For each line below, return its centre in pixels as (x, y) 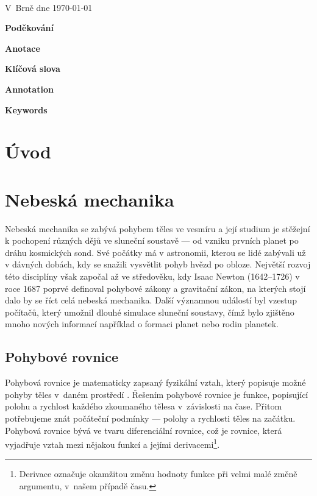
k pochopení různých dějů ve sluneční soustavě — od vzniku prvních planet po (152, 240)
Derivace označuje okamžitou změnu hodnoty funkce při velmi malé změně (158, 474)
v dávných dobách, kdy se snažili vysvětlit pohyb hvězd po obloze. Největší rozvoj (158, 264)
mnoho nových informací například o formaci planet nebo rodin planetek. (142, 324)
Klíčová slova (33, 69)
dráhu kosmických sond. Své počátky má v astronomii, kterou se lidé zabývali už (155, 252)
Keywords (26, 109)
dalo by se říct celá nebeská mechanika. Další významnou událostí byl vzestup (151, 300)
